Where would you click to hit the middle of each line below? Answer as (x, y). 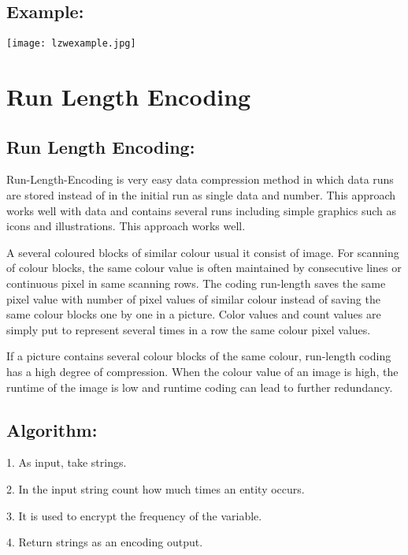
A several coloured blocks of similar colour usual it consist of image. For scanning (203, 252)
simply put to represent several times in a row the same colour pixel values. (189, 329)
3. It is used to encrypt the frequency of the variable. (134, 515)
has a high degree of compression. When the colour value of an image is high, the (202, 371)
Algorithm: (52, 429)
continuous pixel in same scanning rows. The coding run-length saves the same (196, 283)
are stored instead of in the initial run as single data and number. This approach (201, 195)
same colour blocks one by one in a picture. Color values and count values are (194, 314)
